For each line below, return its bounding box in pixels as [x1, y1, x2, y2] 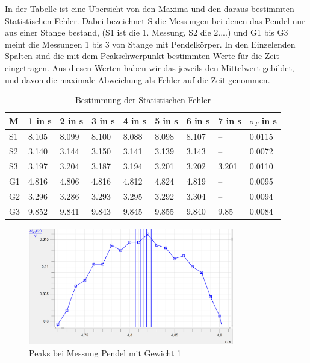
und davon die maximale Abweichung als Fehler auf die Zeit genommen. [5, 73, 270, 86]
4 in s [123, 114, 147, 127]
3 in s [91, 114, 115, 127]
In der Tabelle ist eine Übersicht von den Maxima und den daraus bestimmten [5, 2, 294, 14]
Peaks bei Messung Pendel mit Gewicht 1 [29, 346, 182, 359]
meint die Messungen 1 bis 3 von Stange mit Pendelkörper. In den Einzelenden [5, 37, 296, 50]
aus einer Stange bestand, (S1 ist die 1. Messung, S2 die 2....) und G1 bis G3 [5, 26, 288, 39]
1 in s [28, 114, 52, 127]
